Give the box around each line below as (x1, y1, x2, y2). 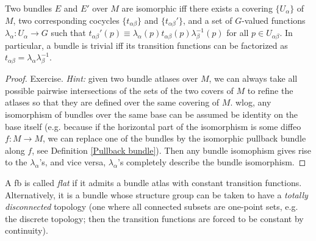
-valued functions (242, 13, 306, 26)
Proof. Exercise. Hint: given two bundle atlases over (5, 72, 198, 85)
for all (226, 26, 249, 39)
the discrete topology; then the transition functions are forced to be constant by (5, 212, 304, 225)
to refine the (247, 84, 293, 96)
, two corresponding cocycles (13, 13, 120, 26)
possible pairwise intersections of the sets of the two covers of (5, 84, 234, 96)
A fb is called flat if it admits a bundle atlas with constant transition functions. (5, 176, 302, 189)
